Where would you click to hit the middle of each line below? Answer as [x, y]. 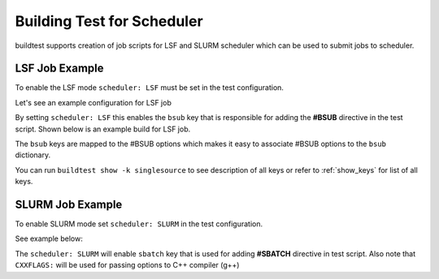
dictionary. [33, 155]
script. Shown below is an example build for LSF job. [103, 129]
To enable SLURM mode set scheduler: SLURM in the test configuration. [139, 224]
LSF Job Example [59, 69]
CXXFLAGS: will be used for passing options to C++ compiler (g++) [127, 265]
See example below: [49, 238]
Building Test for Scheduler [109, 21]
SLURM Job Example [69, 204]
